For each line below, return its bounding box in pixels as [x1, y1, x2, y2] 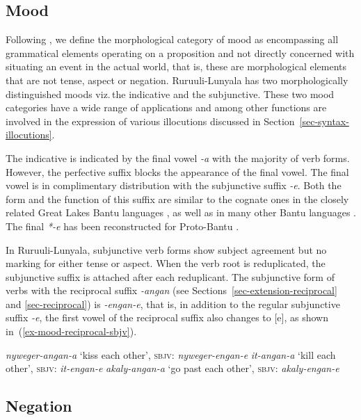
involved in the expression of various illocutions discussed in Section [6, 113, 295, 128]
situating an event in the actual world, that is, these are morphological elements [6, 59, 347, 74]
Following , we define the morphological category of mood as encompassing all [6, 32, 339, 47]
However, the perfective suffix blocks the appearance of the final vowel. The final [6, 164, 349, 179]
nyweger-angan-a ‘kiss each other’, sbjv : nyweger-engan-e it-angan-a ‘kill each [6, 347, 336, 362]
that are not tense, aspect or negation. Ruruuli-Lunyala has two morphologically [6, 72, 348, 87]
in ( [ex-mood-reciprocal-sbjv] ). [6, 324, 137, 339]
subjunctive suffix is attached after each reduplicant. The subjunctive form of [6, 269, 335, 284]
